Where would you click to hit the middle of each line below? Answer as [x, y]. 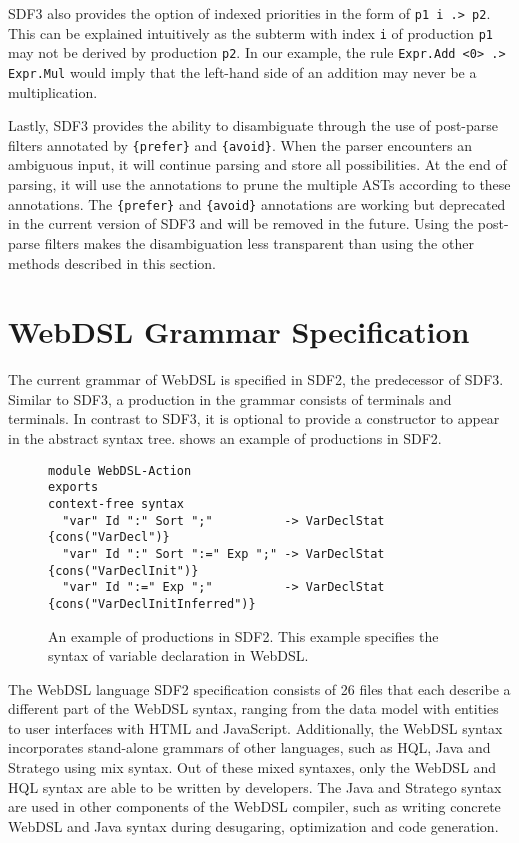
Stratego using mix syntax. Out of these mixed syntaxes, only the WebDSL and [252, 767]
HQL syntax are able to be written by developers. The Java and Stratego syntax [255, 786]
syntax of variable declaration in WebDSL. [178, 655]
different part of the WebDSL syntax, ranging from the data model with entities [253, 708]
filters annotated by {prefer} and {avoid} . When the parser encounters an [240, 144]
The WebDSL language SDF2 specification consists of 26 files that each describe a [259, 688]
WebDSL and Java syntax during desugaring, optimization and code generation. [253, 825]
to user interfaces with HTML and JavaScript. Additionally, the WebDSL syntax [255, 727]
